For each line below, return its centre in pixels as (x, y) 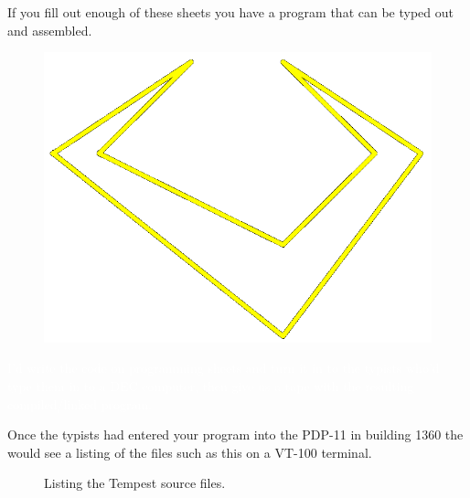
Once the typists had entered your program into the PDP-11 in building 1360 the (235, 434)
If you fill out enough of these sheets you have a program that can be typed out (230, 12)
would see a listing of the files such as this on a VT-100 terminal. (190, 452)
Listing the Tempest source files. (135, 483)
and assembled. (50, 30)
